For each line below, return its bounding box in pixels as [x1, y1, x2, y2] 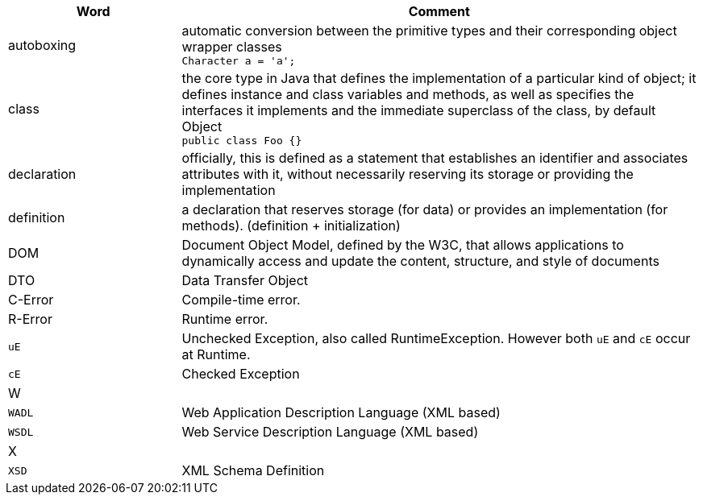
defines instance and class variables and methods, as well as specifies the [181, 86, 634, 102]
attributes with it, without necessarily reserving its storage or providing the [181, 166, 634, 182]
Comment [408, 3, 470, 19]
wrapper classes [181, 39, 282, 55]
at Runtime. [181, 346, 251, 362]
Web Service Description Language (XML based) [181, 424, 479, 440]
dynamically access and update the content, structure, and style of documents [181, 253, 659, 269]
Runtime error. [181, 311, 268, 327]
